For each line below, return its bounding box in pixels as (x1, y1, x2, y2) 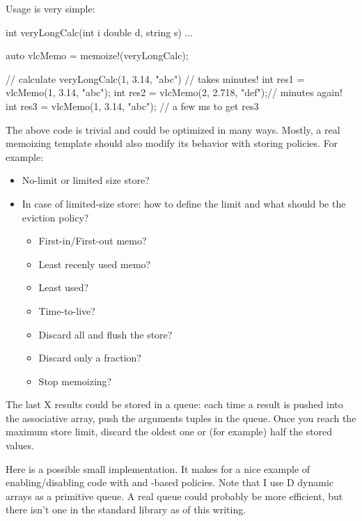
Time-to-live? (38, 303, 95, 318)
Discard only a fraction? (38, 350, 141, 365)
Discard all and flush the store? (38, 327, 173, 341)
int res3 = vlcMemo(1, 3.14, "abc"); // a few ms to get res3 (6, 98, 259, 113)
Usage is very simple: (6, 1, 95, 15)
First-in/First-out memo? (38, 233, 147, 248)
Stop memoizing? (38, 373, 112, 388)
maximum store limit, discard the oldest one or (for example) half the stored (6, 424, 333, 439)
